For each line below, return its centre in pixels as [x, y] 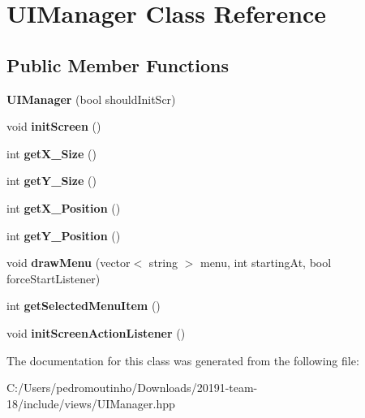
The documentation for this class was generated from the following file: [183, 360]
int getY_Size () [52, 181]
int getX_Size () [52, 153]
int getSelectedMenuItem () [84, 306]
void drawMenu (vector [69, 263]
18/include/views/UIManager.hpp [91, 403]
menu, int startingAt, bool [266, 263]
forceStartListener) [54, 278]
